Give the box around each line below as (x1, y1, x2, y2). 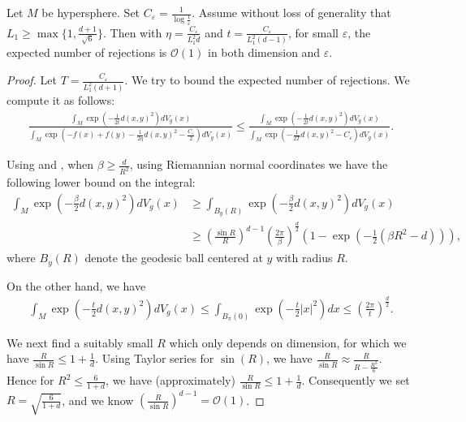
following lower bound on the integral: (6, 174, 196, 191)
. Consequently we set (301, 372, 410, 389)
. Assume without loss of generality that (192, 4, 391, 20)
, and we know (62, 391, 134, 408)
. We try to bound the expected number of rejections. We (124, 71, 410, 88)
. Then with (103, 24, 162, 41)
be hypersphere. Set (41, 4, 140, 20)
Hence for (6, 372, 54, 389)
